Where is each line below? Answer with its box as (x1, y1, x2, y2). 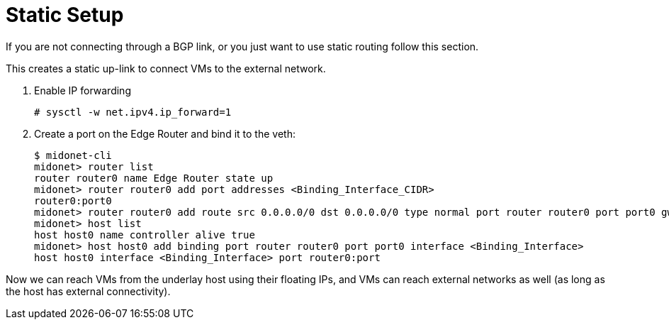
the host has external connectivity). (6, 285, 171, 297)
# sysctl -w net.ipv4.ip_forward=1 (34, 106, 232, 118)
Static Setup (6, 3, 124, 27)
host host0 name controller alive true (34, 228, 255, 241)
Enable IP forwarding (34, 84, 131, 97)
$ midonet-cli (34, 149, 112, 161)
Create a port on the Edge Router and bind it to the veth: (34, 127, 296, 140)
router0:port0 (34, 194, 112, 206)
